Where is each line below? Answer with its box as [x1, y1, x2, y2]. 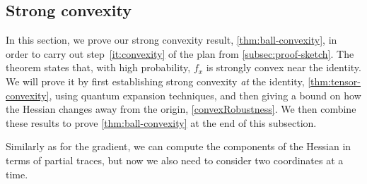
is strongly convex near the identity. [206, 60, 361, 75]
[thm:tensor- [308, 73, 361, 88]
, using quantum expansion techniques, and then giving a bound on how [49, 87, 361, 102]
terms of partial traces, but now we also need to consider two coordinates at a [6, 152, 344, 167]
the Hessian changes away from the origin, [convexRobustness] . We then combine [6, 102, 356, 116]
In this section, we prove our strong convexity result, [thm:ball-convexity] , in [6, 32, 337, 47]
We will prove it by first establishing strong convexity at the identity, [6, 73, 305, 88]
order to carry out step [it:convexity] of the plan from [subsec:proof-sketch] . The [6, 46, 354, 61]
